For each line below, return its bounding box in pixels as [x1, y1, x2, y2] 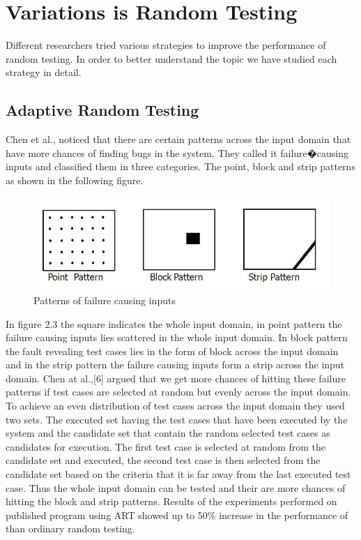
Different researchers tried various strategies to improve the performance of [6, 38, 326, 52]
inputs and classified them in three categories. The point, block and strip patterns [6, 159, 355, 174]
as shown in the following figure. [6, 172, 144, 187]
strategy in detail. [6, 65, 82, 80]
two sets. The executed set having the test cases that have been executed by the [6, 412, 348, 426]
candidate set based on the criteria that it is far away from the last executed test [6, 467, 351, 481]
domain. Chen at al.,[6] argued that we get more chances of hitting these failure [6, 370, 346, 385]
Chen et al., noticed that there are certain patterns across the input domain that [6, 132, 351, 147]
